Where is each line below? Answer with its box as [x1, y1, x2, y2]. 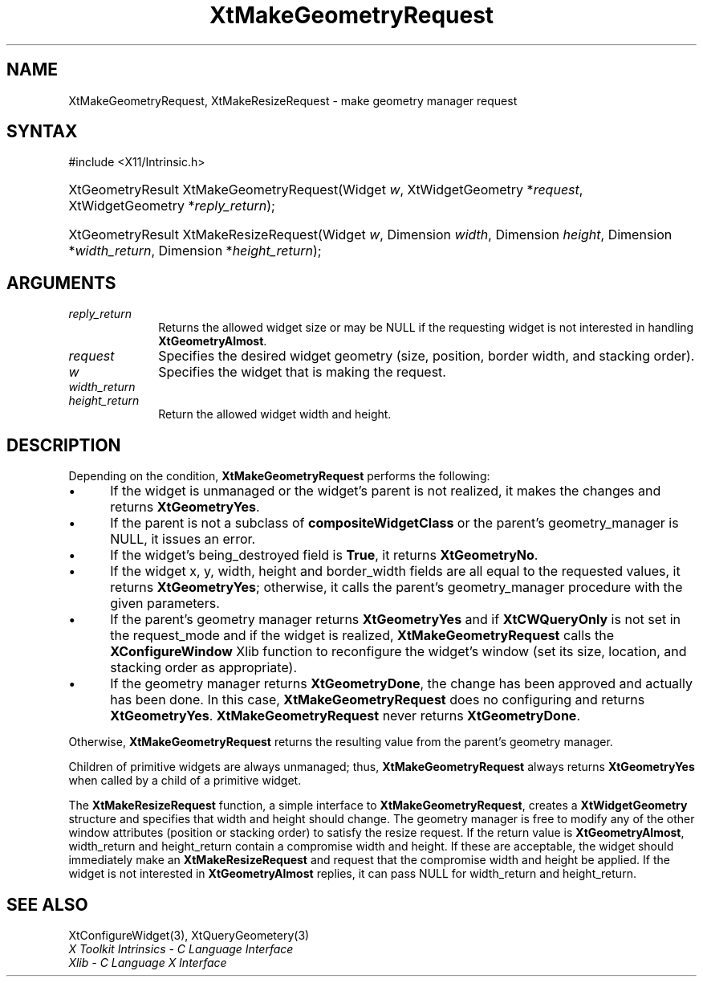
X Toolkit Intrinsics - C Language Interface [68, 941, 294, 956]
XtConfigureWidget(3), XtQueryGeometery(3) [68, 928, 310, 942]
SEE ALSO [6, 894, 88, 915]
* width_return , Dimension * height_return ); [68, 243, 322, 259]
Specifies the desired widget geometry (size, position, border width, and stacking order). [158, 348, 695, 365]
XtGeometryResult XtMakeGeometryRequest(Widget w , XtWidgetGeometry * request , [68, 182, 583, 198]
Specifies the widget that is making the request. [158, 364, 446, 381]
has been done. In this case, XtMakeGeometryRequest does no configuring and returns [110, 691, 645, 708]
